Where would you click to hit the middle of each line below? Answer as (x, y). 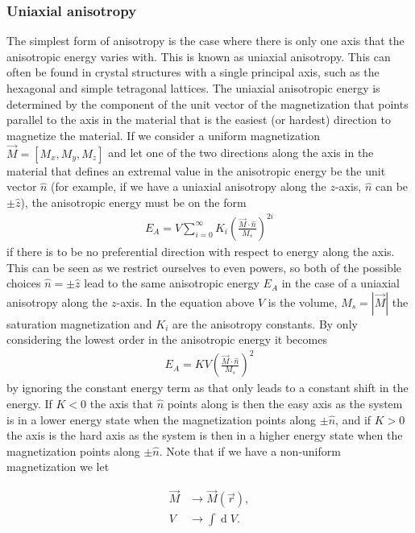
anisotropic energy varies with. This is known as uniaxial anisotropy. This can (199, 56)
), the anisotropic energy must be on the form (133, 202)
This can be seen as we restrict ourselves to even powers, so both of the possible (204, 267)
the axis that (121, 403)
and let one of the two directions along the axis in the (241, 153)
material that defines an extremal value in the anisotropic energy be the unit (196, 170)
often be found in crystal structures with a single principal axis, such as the (193, 72)
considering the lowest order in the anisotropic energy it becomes (167, 339)
